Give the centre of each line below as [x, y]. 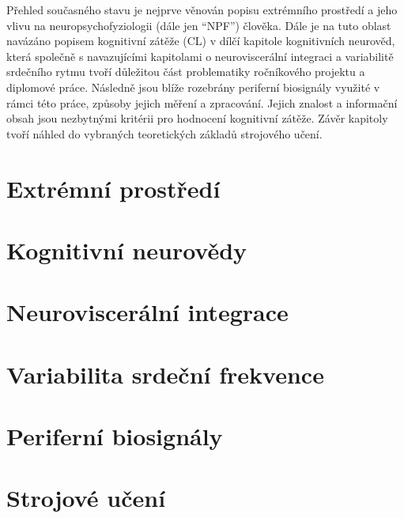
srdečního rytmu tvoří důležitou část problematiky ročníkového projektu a [186, 72]
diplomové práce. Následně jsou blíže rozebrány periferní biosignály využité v [193, 87]
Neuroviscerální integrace [147, 312]
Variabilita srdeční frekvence [165, 374]
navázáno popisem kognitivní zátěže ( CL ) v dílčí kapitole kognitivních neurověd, [201, 41]
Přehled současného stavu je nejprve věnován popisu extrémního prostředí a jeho [202, 9]
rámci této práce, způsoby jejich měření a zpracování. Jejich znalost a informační [202, 102]
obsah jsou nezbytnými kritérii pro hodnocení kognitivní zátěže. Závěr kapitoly [197, 118]
